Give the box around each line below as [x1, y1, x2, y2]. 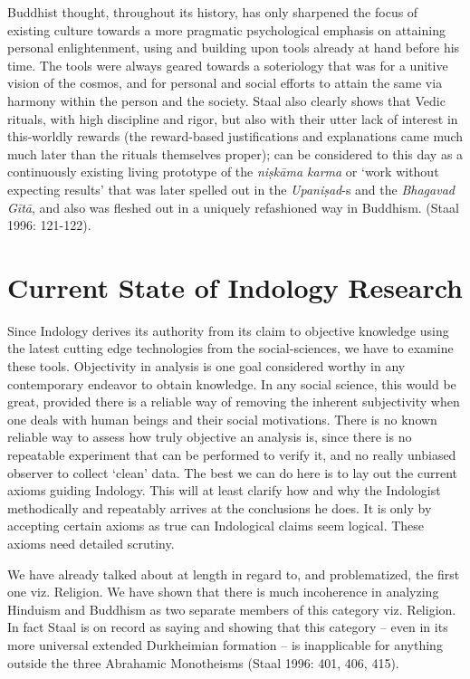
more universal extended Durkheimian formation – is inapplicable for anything [7, 635, 443, 654]
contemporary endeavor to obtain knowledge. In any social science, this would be [7, 374, 456, 393]
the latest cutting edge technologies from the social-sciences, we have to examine [7, 339, 454, 358]
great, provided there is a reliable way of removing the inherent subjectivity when [7, 392, 460, 411]
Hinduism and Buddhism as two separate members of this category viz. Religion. [7, 599, 456, 618]
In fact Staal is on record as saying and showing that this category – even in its [7, 617, 448, 636]
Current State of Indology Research [7, 268, 463, 305]
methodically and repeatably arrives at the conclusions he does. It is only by [7, 498, 432, 517]
